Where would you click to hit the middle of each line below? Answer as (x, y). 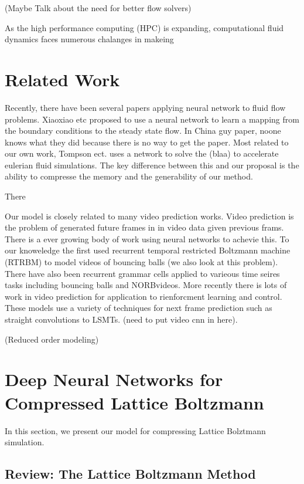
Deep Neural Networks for (114, 379)
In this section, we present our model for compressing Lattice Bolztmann (135, 430)
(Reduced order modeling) (52, 339)
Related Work (62, 79)
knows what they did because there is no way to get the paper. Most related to (147, 142)
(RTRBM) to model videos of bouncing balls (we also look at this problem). (141, 262)
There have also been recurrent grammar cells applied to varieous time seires (142, 273)
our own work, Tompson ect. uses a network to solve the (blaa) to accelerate (142, 153)
